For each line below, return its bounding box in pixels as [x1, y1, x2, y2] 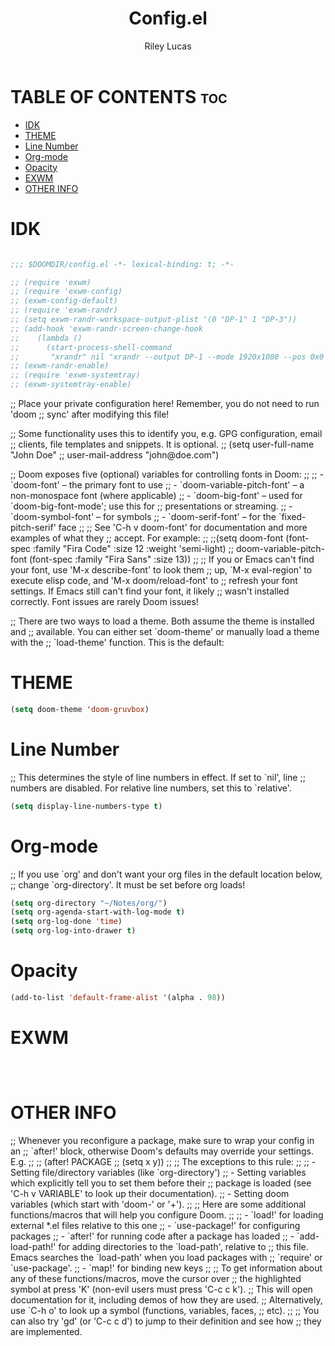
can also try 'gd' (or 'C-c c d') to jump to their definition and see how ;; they [10, 1315, 322, 1327]
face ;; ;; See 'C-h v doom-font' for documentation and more [58, 522, 308, 533]
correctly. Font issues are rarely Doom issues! [10, 596, 199, 607]
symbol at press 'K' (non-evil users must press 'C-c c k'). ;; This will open [10, 1283, 313, 1295]
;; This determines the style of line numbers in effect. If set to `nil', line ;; [10, 771, 306, 783]
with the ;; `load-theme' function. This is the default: [10, 637, 225, 648]
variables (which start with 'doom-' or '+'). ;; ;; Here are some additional [10, 1198, 307, 1210]
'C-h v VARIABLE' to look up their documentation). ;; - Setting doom [10, 1187, 290, 1199]
